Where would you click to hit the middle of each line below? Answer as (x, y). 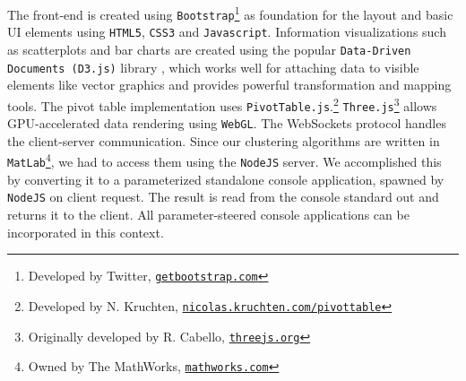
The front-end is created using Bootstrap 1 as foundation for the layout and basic (230, 13)
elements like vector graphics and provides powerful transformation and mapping (229, 85)
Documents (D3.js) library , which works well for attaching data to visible (213, 67)
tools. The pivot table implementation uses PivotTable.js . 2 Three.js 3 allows (222, 104)
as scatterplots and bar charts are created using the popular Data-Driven (209, 49)
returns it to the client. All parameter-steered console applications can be (208, 214)
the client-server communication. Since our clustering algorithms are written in (224, 140)
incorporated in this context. (86, 232)
